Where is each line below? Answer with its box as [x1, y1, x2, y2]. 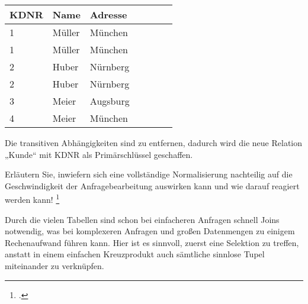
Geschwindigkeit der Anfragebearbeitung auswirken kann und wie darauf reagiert [5, 179, 300, 192]
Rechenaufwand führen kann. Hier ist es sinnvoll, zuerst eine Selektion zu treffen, [5, 236, 299, 248]
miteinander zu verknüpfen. [5, 260, 104, 271]
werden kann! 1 [5, 192, 60, 206]
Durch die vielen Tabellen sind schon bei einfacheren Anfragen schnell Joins [5, 213, 280, 225]
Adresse [89, 8, 127, 21]
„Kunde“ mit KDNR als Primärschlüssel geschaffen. [5, 148, 193, 160]
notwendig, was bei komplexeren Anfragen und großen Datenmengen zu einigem [5, 225, 295, 237]
